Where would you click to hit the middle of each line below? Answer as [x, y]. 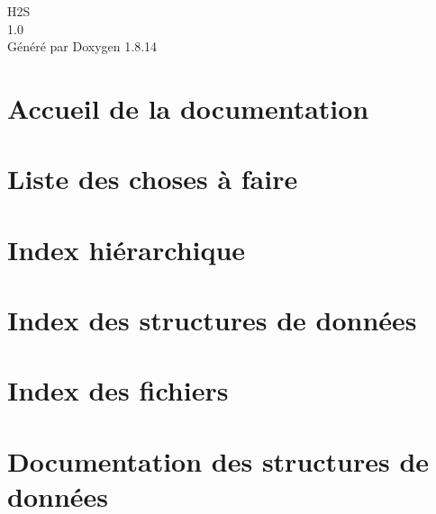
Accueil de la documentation [188, 108]
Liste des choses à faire [153, 179]
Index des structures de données [212, 320]
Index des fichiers [118, 390]
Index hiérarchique [127, 249]
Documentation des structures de [218, 460]
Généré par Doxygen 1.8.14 [82, 46]
